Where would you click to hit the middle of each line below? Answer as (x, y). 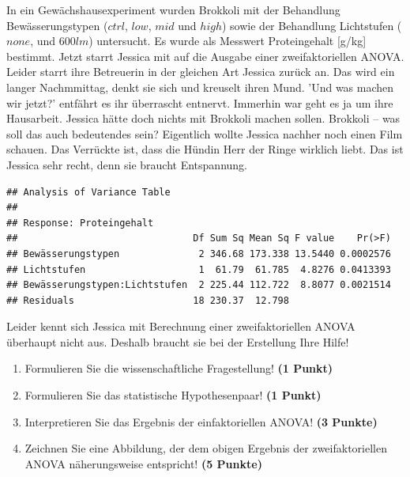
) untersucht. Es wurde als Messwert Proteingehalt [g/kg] (228, 41)
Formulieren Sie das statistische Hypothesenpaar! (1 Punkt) (173, 395)
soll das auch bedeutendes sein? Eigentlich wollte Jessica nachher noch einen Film (205, 133)
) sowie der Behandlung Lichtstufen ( (312, 25)
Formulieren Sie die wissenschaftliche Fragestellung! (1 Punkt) (179, 368)
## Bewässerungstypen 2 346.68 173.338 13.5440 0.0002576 (199, 254)
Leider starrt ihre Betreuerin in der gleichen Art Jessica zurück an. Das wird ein (201, 72)
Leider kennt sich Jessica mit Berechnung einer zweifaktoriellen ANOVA (181, 326)
